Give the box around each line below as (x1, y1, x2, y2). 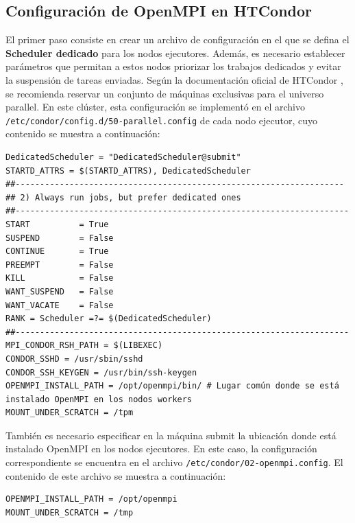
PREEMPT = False (5, 259, 114, 270)
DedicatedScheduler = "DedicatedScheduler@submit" (5, 152, 241, 163)
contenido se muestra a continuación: (5, 126, 160, 141)
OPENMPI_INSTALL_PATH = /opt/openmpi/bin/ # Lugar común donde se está (5, 381, 339, 391)
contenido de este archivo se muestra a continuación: (5, 468, 226, 483)
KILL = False (5, 273, 114, 283)
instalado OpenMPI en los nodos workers (5, 394, 193, 404)
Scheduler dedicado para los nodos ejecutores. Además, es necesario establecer (5, 45, 345, 60)
